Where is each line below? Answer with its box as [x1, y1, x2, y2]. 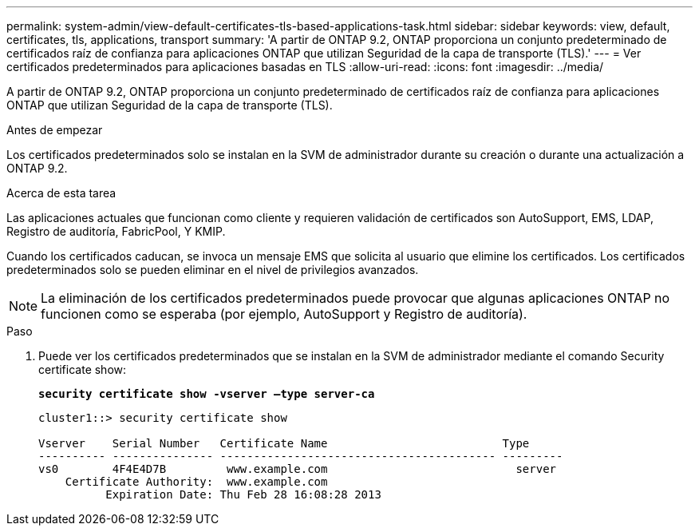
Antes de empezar [6, 123, 103, 137]
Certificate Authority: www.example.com [65, 475, 328, 488]
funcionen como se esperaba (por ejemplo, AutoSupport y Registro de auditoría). [41, 306, 527, 322]
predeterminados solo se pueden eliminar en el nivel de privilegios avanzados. [6, 263, 419, 276]
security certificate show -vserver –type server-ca [38, 387, 375, 400]
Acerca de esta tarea [6, 186, 116, 200]
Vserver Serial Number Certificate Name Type [38, 437, 530, 450]
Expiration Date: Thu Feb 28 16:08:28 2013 [105, 488, 381, 501]
